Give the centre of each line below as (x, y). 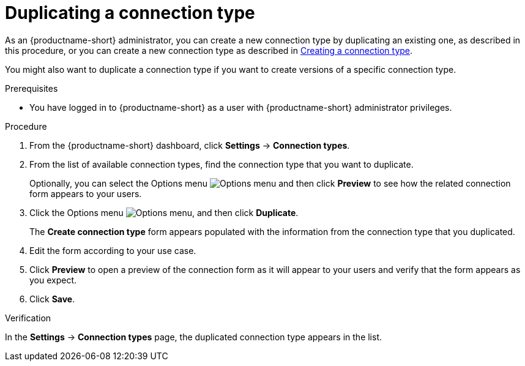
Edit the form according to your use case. (113, 250)
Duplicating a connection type (130, 13)
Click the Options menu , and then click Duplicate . (164, 212)
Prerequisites (32, 88)
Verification (28, 318)
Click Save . (52, 299)
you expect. (53, 280)
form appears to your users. (86, 193)
